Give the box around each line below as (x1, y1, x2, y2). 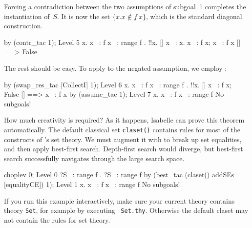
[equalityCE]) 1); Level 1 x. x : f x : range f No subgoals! (4, 179, 180, 189)
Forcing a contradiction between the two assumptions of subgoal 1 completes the (4, 1, 246, 11)
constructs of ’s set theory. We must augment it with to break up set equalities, (4, 134, 242, 144)
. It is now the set (57, 11, 110, 21)
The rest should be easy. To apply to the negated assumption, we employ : (4, 62, 227, 73)
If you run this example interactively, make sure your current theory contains (4, 195, 235, 206)
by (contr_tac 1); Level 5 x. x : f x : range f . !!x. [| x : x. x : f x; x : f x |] (4, 37, 241, 47)
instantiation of (4, 11, 50, 21)
